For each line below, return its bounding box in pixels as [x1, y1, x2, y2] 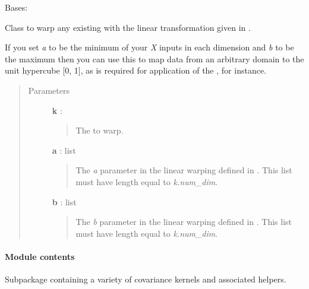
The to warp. [75, 124, 124, 136]
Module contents [5, 250, 75, 262]
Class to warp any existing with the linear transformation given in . [5, 21, 251, 33]
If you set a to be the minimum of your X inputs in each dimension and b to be [5, 41, 294, 53]
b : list [52, 195, 77, 208]
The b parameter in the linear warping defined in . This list [75, 215, 292, 228]
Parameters [28, 84, 70, 96]
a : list [52, 144, 76, 156]
